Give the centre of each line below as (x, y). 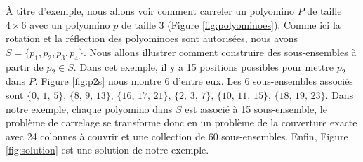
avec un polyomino (70, 24)
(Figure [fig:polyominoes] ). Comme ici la (254, 24)
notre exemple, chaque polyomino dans (89, 108)
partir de (25, 66)
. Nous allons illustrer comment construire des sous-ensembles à (220, 52)
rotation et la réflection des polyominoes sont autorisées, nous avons (152, 38)
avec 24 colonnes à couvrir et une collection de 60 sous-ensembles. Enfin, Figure (177, 136)
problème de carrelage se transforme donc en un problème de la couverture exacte (181, 122)
